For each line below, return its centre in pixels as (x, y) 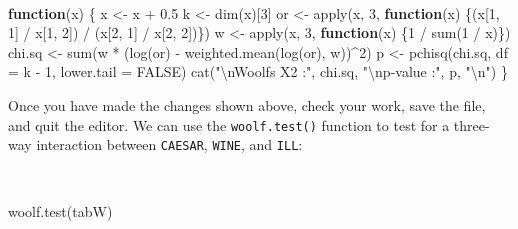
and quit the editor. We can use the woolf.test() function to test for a (229, 124)
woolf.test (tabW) (60, 211)
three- (471, 124)
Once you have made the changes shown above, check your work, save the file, (247, 104)
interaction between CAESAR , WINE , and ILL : (169, 144)
